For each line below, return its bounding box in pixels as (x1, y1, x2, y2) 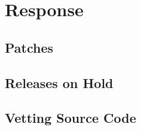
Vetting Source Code (5, 108, 136, 127)
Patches (5, 38, 54, 56)
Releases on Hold (5, 73, 114, 92)
